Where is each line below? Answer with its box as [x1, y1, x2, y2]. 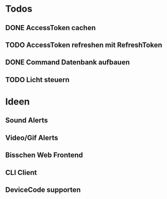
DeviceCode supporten [5, 185, 81, 194]
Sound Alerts [5, 116, 49, 125]
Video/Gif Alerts [5, 133, 59, 142]
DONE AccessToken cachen [5, 23, 96, 32]
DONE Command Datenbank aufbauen [5, 58, 130, 67]
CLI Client [5, 168, 37, 177]
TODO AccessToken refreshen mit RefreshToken [5, 40, 162, 49]
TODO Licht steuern [5, 75, 70, 84]
